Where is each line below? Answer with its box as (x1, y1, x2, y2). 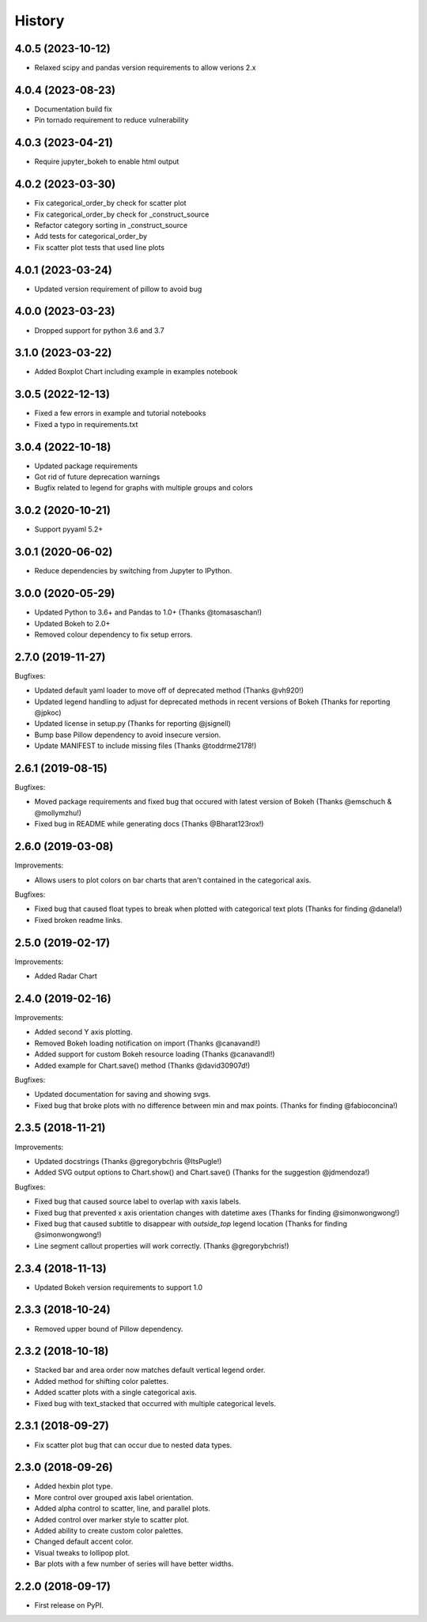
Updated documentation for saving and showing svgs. (34, 1090, 211, 1099)
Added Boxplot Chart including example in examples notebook (34, 367, 238, 376)
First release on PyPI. (34, 1601, 104, 1610)
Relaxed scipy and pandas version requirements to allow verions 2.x (34, 63, 256, 73)
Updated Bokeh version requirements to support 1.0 (34, 1282, 203, 1292)
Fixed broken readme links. (34, 915, 123, 924)
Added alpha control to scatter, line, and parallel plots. (34, 1503, 211, 1514)
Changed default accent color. (34, 1537, 134, 1546)
